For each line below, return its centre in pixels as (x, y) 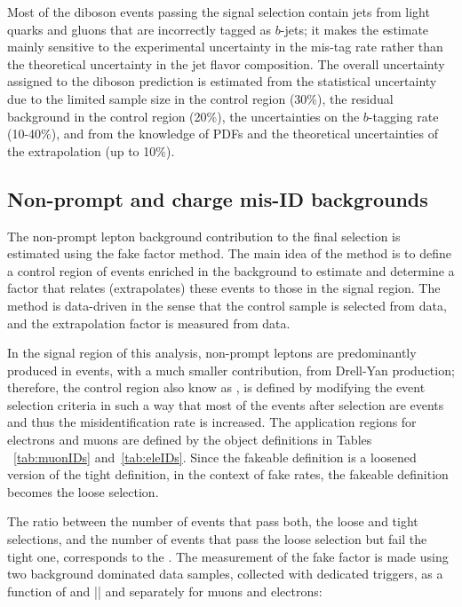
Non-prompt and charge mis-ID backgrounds (218, 198)
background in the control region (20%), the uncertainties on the (183, 116)
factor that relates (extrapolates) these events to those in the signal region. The (224, 288)
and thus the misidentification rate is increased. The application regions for (212, 422)
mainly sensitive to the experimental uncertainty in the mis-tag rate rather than (225, 47)
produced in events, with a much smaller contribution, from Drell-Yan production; (231, 370)
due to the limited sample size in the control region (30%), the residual (200, 98)
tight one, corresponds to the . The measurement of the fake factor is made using (228, 556)
